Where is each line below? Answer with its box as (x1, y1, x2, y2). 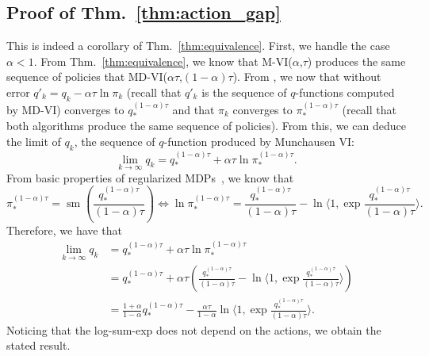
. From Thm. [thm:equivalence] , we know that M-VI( (33, 52, 293, 69)
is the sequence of (201, 83, 287, 100)
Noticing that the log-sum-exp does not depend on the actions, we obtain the (6, 321, 381, 338)
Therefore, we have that (6, 221, 122, 238)
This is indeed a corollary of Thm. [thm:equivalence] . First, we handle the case (6, 37, 390, 54)
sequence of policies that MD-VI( (6, 68, 167, 85)
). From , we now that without (232, 68, 381, 85)
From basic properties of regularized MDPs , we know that (6, 169, 294, 186)
